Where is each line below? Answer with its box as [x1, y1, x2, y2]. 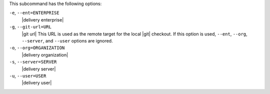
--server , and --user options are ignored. [21, 37, 113, 43]
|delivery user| [21, 80, 52, 86]
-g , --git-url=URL [9, 24, 52, 30]
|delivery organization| [21, 51, 68, 57]
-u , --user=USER [9, 72, 46, 78]
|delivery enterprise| [21, 16, 64, 22]
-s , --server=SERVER [9, 59, 57, 65]
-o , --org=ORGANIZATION [9, 45, 65, 51]
